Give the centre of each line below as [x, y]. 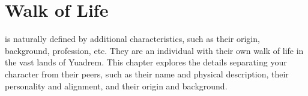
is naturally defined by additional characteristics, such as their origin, [132, 39]
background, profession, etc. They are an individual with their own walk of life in [154, 50]
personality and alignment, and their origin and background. [116, 85]
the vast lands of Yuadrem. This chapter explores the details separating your [146, 62]
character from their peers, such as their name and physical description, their [147, 73]
